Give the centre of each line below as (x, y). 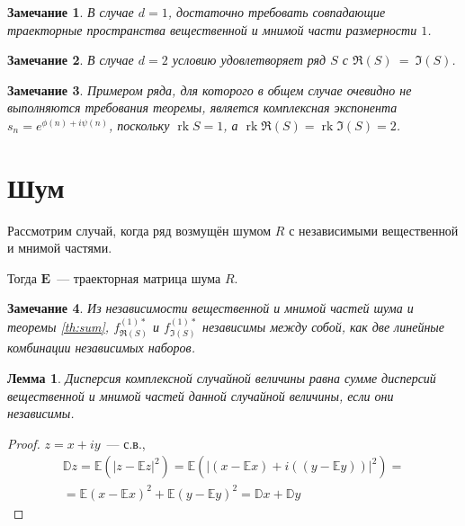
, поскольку (139, 125)
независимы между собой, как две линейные (324, 326)
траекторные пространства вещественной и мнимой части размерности (212, 29)
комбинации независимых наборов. (101, 348)
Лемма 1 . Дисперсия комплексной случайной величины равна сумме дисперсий (222, 377)
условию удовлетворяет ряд (249, 60)
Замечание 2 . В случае (71, 60)
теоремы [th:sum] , (58, 326)
